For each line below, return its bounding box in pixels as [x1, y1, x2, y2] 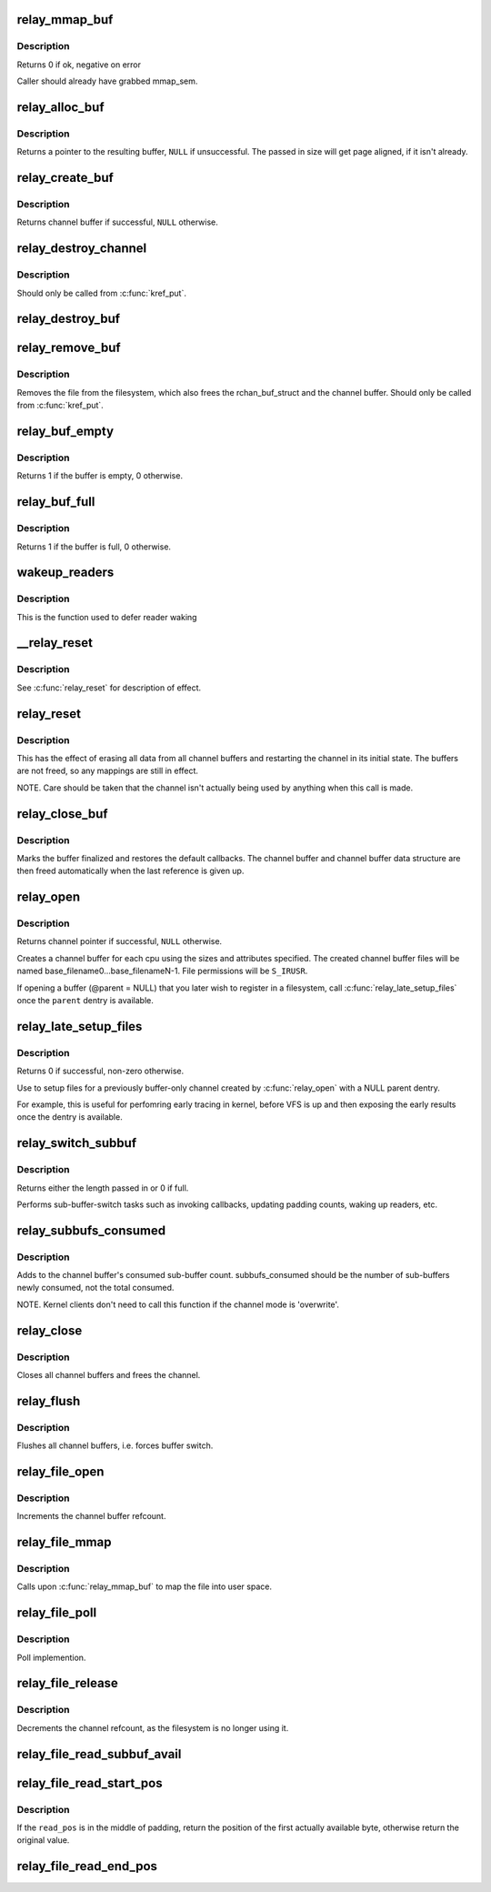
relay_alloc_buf [16, 99, 105, 115]
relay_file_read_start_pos [16, 1775, 163, 1791]
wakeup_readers [16, 565, 115, 580]
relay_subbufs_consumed [16, 1223, 166, 1238]
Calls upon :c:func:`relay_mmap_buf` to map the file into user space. [16, 1581, 273, 1592]
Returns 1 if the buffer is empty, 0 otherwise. [16, 470, 184, 481]
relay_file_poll [16, 1605, 97, 1621]
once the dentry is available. [16, 1112, 123, 1122]
